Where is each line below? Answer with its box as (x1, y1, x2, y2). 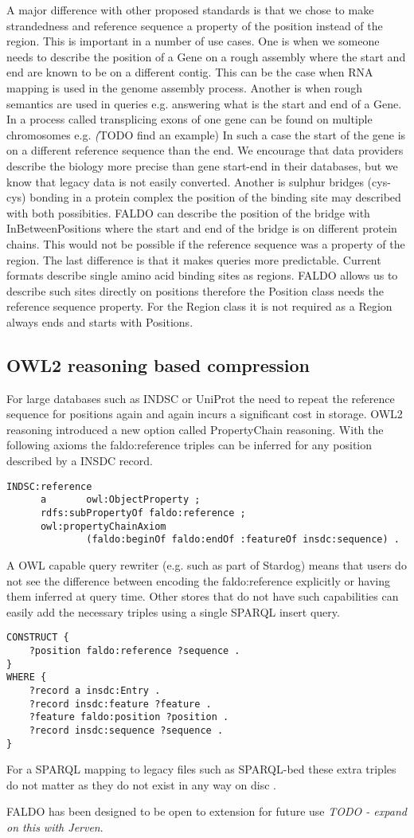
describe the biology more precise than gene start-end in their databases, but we (6, 157, 398, 174)
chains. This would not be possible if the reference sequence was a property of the (6, 235, 405, 252)
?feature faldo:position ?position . (29, 711, 229, 723)
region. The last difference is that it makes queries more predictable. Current (6, 251, 381, 268)
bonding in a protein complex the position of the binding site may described (29, 189, 401, 206)
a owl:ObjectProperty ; (40, 494, 201, 506)
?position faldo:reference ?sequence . (29, 644, 240, 656)
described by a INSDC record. (6, 452, 153, 469)
